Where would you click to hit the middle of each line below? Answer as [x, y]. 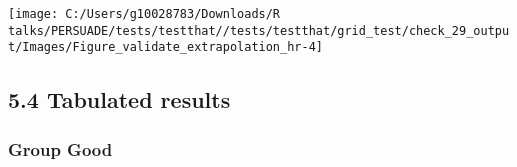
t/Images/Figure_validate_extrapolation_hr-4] [165, 47]
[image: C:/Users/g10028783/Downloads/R [144, 14]
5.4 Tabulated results [119, 99]
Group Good [60, 148]
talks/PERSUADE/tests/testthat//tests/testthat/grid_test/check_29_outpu [259, 30]
